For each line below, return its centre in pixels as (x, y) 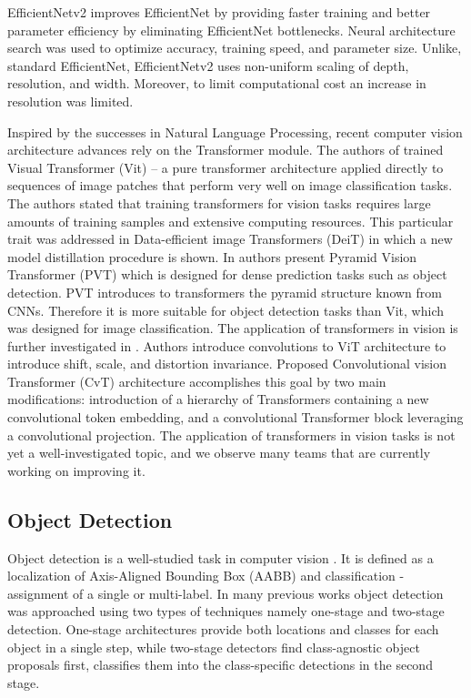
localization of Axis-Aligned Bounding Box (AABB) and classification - (206, 576)
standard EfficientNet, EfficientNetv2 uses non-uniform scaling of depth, (208, 65)
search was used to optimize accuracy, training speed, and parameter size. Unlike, (235, 48)
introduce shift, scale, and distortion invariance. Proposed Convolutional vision (227, 364)
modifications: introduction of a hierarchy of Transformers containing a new (218, 399)
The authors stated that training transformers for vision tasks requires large (219, 202)
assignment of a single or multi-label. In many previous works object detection (225, 593)
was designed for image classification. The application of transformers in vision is (233, 328)
